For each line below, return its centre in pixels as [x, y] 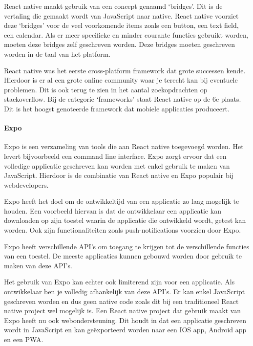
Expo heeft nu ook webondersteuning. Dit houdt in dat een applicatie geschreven [125, 320]
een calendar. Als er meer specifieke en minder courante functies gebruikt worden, [126, 34]
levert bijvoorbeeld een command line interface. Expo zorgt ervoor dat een [115, 156]
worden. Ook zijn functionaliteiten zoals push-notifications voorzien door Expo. [123, 230]
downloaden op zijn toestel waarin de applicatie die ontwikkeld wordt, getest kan [125, 220]
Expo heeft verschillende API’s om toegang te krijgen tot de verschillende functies [127, 246]
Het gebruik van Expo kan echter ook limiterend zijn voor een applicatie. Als [119, 282]
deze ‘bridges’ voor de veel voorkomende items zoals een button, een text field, [121, 25]
